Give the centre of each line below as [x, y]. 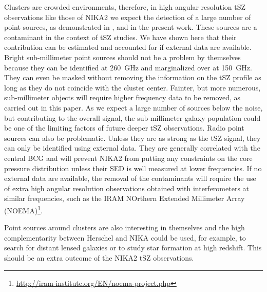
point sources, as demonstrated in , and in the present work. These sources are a [131, 27]
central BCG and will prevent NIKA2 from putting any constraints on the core [128, 158]
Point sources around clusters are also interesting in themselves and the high [125, 227]
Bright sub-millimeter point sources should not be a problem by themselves [122, 57]
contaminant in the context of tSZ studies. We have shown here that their [120, 37]
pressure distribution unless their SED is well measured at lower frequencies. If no [133, 168]
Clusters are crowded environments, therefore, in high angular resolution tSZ [125, 7]
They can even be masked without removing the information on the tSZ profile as [133, 77]
